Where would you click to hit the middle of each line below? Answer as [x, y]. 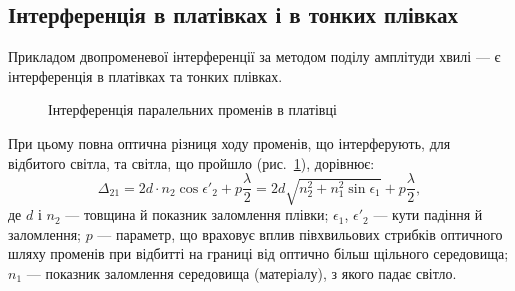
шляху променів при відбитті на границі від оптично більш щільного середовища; [258, 253]
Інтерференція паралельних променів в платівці [192, 109]
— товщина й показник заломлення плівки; [197, 214]
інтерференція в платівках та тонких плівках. [145, 75]
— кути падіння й [428, 214]
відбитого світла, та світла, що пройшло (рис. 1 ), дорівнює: [191, 162]
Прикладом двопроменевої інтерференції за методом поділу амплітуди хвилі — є [254, 56]
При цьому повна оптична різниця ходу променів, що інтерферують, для [229, 142]
